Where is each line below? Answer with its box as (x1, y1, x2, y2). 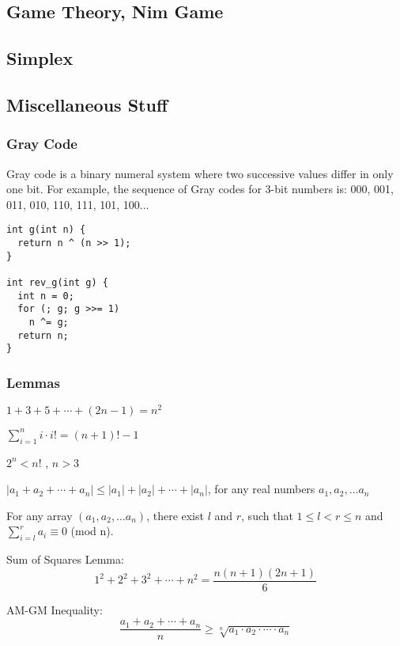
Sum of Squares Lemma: (6, 551, 124, 568)
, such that (241, 507, 293, 523)
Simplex (6, 46, 74, 70)
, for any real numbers (207, 481, 315, 497)
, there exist (146, 507, 204, 523)
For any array (6, 507, 73, 523)
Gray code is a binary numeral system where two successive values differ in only (6, 165, 394, 181)
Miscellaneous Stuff (6, 92, 168, 116)
